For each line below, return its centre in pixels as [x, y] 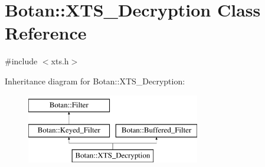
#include [21, 61]
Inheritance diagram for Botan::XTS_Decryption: [95, 81]
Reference [46, 33]
